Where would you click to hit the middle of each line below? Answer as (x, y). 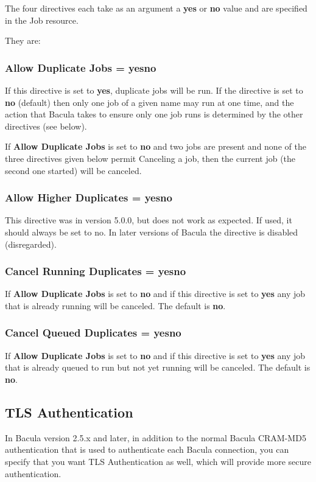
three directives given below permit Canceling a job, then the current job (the (150, 158)
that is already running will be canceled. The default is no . (115, 305)
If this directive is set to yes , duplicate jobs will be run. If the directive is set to (154, 90)
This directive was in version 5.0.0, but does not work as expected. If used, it (149, 220)
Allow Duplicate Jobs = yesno (81, 67)
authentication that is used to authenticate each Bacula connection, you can (147, 449)
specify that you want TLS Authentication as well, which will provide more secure (158, 461)
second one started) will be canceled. (73, 170)
